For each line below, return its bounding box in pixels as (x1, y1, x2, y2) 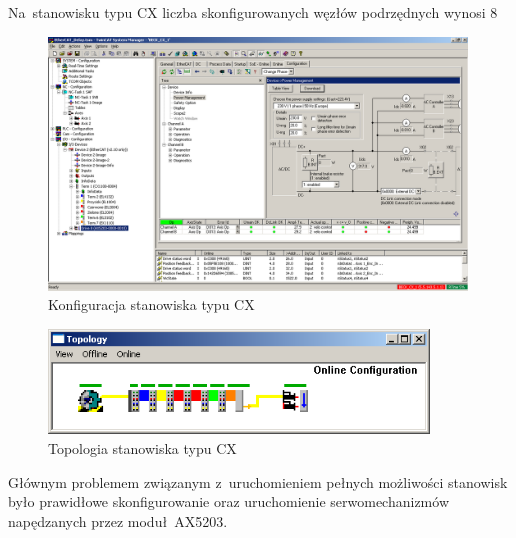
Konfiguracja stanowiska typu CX (48, 294, 255, 315)
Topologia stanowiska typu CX (48, 437, 237, 458)
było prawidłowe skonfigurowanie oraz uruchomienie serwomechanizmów (8, 491, 449, 512)
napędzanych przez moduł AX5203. (8, 510, 228, 531)
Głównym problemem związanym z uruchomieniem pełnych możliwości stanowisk (8, 471, 508, 492)
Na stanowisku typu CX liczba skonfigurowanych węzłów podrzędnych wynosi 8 (8, 2, 498, 22)
